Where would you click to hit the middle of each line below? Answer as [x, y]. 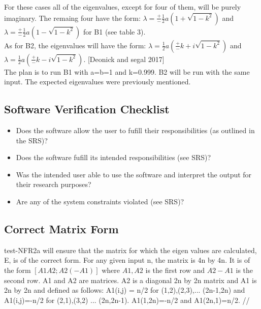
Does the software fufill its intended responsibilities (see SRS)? [113, 157]
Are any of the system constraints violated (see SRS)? [100, 201]
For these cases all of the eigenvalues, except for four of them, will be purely [123, 7]
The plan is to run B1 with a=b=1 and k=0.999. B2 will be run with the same [127, 71]
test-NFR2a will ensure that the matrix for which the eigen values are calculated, [130, 250]
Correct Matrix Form [61, 228]
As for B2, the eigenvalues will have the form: [75, 45]
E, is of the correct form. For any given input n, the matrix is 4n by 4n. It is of [127, 260]
